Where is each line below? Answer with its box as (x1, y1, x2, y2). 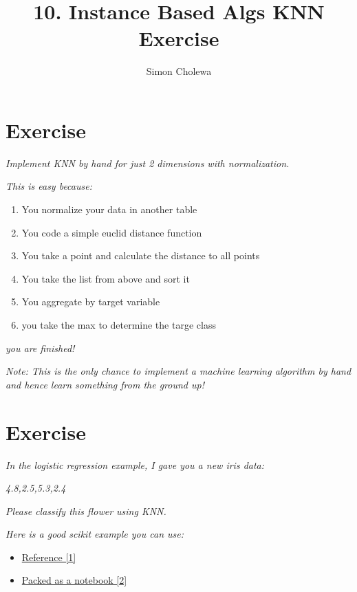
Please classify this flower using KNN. (6, 503, 166, 518)
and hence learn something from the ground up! (6, 377, 204, 391)
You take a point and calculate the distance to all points (21, 248, 260, 263)
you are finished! (6, 340, 75, 355)
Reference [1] (21, 549, 76, 564)
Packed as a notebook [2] (21, 573, 127, 587)
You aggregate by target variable (21, 294, 160, 309)
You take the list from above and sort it (21, 271, 190, 285)
